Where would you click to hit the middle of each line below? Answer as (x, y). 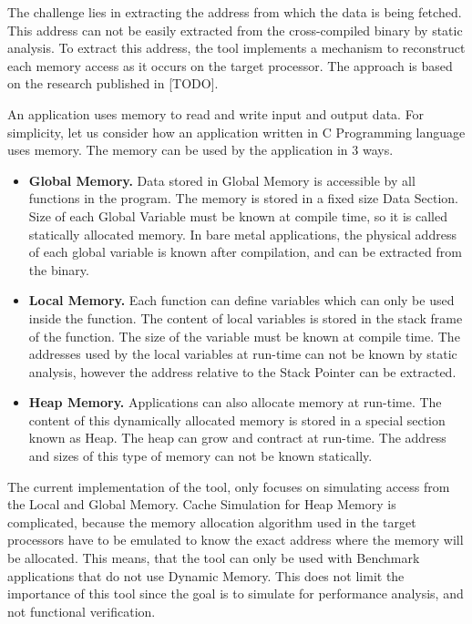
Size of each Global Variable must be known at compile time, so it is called (238, 215)
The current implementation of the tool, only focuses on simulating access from (229, 486)
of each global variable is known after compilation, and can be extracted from (245, 252)
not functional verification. (82, 611)
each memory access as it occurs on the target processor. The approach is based (230, 65)
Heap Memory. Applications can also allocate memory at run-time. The (235, 402)
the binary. (59, 269)
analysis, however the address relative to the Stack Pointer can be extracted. (242, 371)
